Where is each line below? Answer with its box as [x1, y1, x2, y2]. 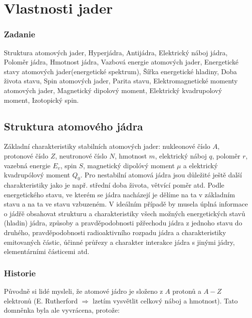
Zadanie [4, 28, 35, 40]
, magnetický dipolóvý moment [83, 160, 175, 170]
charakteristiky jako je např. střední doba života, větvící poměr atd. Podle [4, 179, 224, 190]
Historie [4, 267, 36, 279]
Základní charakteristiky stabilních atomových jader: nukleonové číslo [4, 141, 210, 151]
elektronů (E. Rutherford [4, 295, 78, 305]
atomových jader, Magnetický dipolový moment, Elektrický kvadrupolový [4, 85, 222, 95]
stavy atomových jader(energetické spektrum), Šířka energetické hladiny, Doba [4, 66, 237, 76]
